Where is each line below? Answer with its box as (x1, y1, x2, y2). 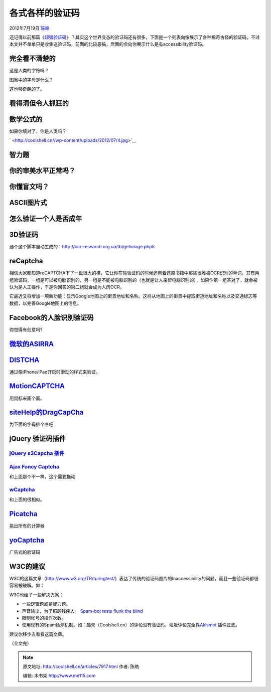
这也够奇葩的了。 (9, 86, 45, 92)
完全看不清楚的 (9, 54, 56, 63)
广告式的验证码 (9, 549, 40, 555)
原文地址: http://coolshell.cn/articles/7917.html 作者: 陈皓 (23, 663, 140, 669)
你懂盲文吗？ (9, 183, 49, 191)
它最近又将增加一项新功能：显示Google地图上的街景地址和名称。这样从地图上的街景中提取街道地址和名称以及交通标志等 (9, 293, 257, 299)
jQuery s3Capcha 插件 (9, 450, 65, 457)
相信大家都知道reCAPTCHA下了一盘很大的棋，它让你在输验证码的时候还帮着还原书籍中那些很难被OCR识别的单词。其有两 (9, 270, 259, 276)
